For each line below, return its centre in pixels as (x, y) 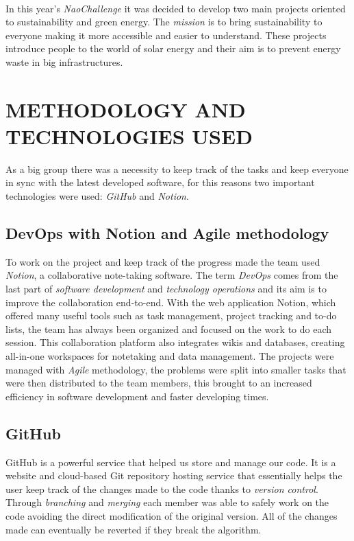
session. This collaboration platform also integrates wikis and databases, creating (175, 342)
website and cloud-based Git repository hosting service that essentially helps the (174, 475)
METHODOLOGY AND (126, 109)
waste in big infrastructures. (64, 61)
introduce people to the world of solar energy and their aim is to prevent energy (173, 48)
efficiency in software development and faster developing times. (137, 396)
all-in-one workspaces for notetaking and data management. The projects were (170, 356)
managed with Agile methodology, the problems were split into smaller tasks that (176, 369)
